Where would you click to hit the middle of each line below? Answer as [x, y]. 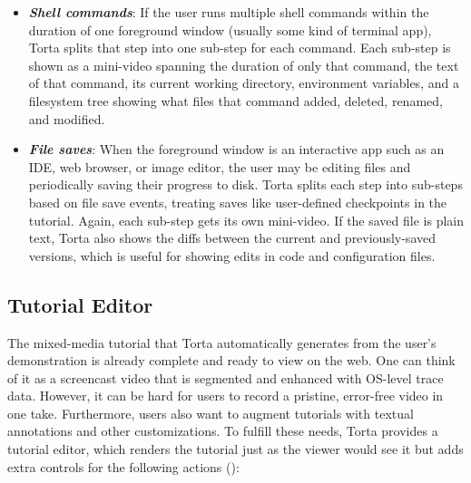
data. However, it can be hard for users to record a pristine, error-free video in [226, 396]
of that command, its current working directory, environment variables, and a [244, 83]
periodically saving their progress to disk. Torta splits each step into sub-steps [245, 184]
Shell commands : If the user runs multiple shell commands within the [229, 12]
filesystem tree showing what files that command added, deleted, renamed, [235, 100]
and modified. [67, 118]
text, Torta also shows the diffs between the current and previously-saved [232, 238]
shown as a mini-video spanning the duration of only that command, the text [244, 65]
